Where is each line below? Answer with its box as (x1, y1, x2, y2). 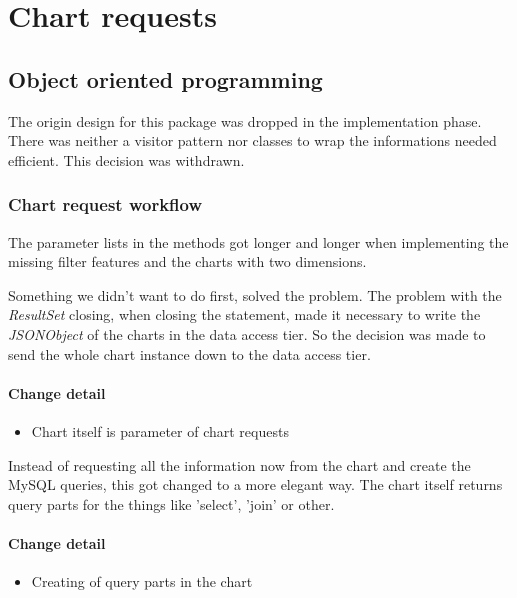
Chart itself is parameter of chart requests (31, 420, 289, 441)
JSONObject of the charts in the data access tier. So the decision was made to (8, 323, 486, 344)
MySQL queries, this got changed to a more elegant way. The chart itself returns (8, 474, 503, 495)
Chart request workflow (8, 192, 203, 217)
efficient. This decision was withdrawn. (8, 149, 245, 170)
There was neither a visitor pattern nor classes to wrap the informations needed (8, 130, 497, 151)
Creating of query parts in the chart (31, 571, 253, 592)
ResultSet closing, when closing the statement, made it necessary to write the (8, 304, 481, 325)
